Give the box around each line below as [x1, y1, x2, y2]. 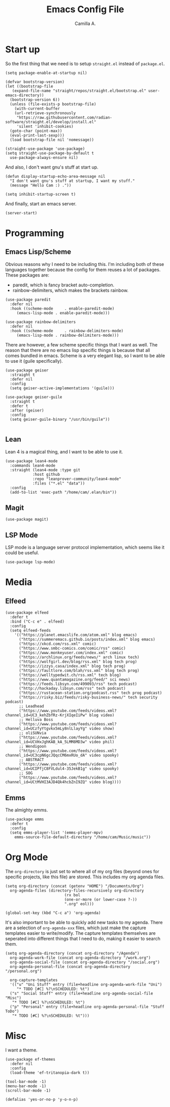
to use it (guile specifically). [5, 358, 63, 364]
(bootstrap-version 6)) [10, 97, 60, 102]
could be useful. [5, 550, 39, 556]
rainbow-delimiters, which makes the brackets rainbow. [12, 287, 128, 293]
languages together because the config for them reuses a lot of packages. [5, 266, 161, 273]
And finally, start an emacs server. [5, 200, 77, 207]
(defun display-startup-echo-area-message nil [5, 174, 106, 179]
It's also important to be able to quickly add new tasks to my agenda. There [5, 919, 163, 925]
